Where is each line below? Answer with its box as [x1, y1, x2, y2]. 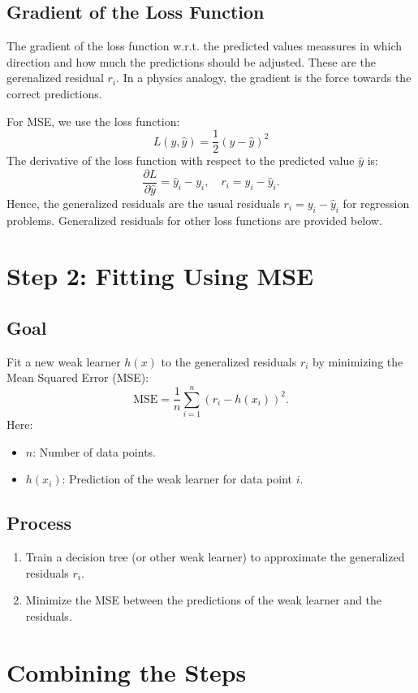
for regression [343, 194, 410, 211]
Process [6, 510, 72, 535]
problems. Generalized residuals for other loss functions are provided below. [6, 211, 382, 228]
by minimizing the [312, 353, 403, 370]
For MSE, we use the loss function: [6, 112, 180, 129]
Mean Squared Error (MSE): [6, 369, 149, 386]
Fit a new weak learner [6, 353, 121, 370]
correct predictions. [6, 84, 102, 102]
